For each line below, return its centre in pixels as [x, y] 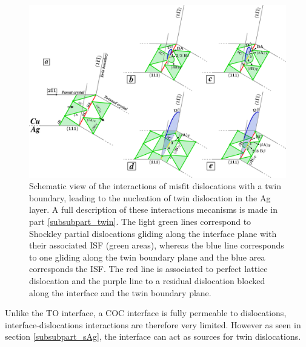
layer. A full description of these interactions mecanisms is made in [154, 209]
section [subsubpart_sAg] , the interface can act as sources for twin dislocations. [153, 336]
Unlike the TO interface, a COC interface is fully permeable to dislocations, [146, 313]
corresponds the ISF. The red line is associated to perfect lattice [148, 269]
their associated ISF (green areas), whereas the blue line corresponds [157, 245]
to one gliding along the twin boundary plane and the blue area [147, 257]
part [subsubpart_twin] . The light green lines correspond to [140, 222]
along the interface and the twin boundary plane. [120, 292]
